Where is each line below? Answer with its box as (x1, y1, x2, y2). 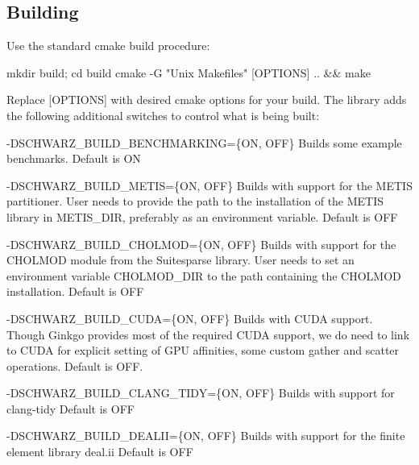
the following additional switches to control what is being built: (6, 106, 320, 123)
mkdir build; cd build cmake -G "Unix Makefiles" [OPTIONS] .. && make (6, 64, 371, 81)
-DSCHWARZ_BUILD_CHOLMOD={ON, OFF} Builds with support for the (6, 235, 396, 252)
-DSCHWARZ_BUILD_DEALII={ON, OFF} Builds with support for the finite (6, 427, 405, 444)
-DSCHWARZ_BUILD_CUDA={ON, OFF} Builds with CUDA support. (6, 309, 373, 326)
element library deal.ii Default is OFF (6, 443, 193, 460)
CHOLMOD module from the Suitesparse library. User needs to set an (6, 251, 355, 268)
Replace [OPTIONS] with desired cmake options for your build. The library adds (6, 91, 407, 108)
